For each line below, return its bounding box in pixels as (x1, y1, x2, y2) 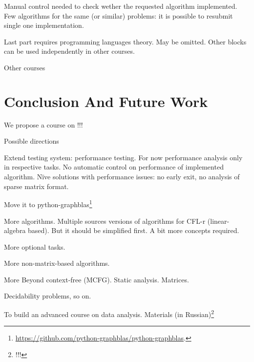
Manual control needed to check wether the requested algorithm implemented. (4, 1, 237, 11)
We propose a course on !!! (4, 119, 83, 129)
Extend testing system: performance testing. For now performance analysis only (4, 152, 243, 162)
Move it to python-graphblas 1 (4, 198, 92, 209)
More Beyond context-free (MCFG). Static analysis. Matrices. (4, 274, 189, 284)
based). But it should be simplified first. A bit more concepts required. (28, 225, 239, 235)
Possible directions (4, 136, 59, 146)
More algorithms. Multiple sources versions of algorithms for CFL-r (4, 215, 206, 226)
